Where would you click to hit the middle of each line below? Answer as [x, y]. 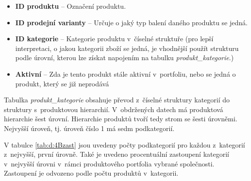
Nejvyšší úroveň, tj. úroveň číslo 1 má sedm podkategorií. [89, 128]
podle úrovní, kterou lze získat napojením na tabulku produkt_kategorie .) [125, 58]
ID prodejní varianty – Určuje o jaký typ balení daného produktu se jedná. [131, 22]
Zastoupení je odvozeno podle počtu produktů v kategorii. [91, 173]
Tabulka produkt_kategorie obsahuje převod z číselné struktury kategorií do [117, 100]
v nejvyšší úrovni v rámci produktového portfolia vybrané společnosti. [109, 163]
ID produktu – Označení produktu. [71, 6]
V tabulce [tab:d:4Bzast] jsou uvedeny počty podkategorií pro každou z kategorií [125, 144]
